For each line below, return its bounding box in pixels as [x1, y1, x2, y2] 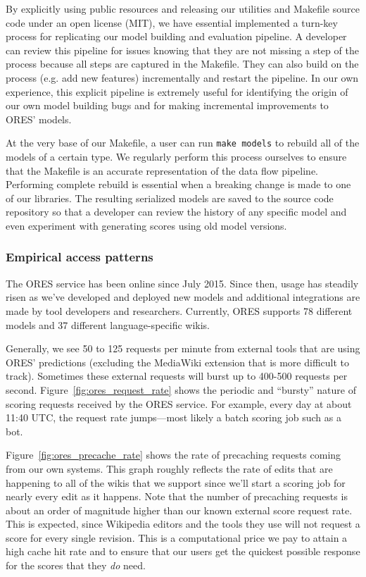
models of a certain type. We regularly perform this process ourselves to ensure [6, 149, 347, 163]
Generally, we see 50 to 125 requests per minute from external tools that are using [6, 341, 360, 356]
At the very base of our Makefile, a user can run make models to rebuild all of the [6, 135, 360, 150]
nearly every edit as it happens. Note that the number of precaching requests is [6, 489, 348, 504]
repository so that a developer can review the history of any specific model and [6, 204, 347, 219]
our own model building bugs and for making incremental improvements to [6, 98, 329, 113]
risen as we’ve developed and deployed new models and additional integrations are [6, 290, 360, 304]
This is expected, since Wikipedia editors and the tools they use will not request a [6, 516, 360, 531]
